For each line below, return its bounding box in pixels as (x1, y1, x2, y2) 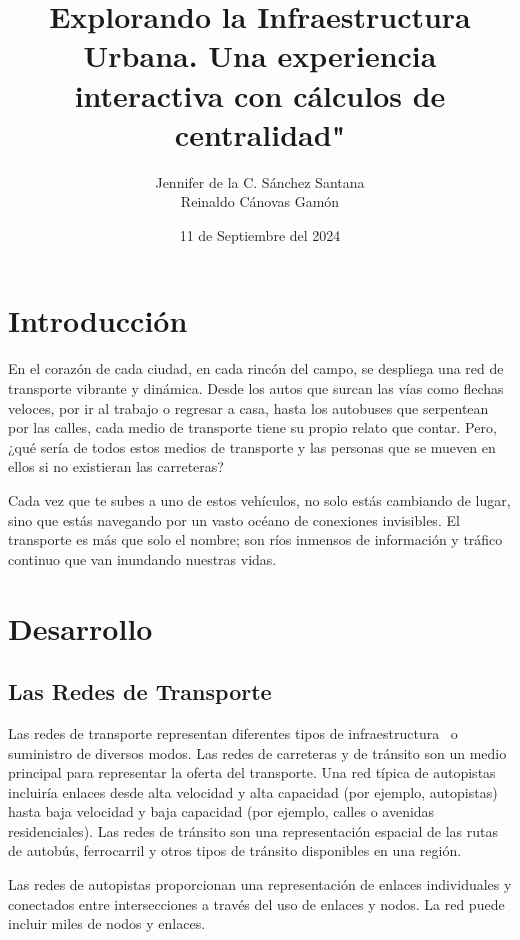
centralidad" (174, 113, 346, 154)
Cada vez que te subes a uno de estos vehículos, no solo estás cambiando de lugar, (8, 489, 511, 510)
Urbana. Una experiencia (83, 35, 437, 76)
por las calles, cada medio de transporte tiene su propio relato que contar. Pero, (8, 417, 497, 438)
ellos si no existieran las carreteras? (8, 456, 224, 477)
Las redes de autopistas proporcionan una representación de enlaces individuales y (8, 874, 512, 895)
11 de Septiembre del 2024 (179, 224, 341, 245)
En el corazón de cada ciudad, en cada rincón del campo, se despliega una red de (8, 358, 504, 379)
